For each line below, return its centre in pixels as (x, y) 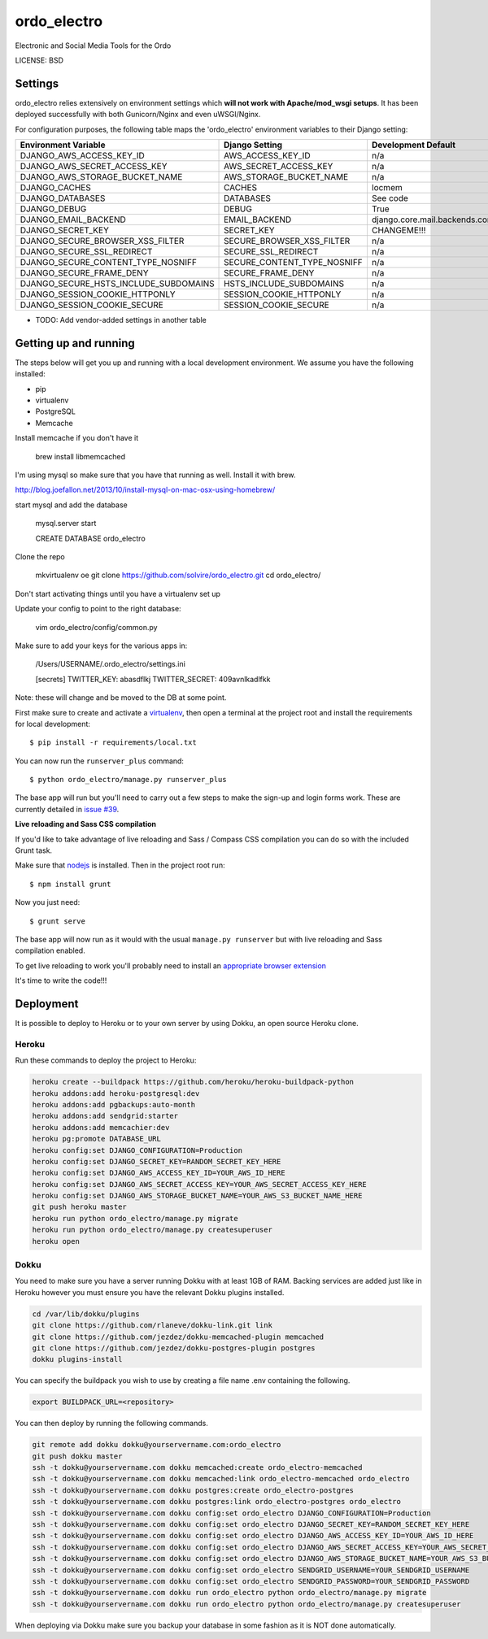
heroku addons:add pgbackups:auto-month (113, 1104)
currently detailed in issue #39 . (67, 809)
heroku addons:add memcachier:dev (101, 1127)
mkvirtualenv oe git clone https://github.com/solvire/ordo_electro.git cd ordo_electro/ (178, 575)
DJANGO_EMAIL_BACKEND (73, 220)
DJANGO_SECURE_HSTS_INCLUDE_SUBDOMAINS (117, 284)
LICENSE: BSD (39, 60)
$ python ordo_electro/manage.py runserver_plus (128, 780)
